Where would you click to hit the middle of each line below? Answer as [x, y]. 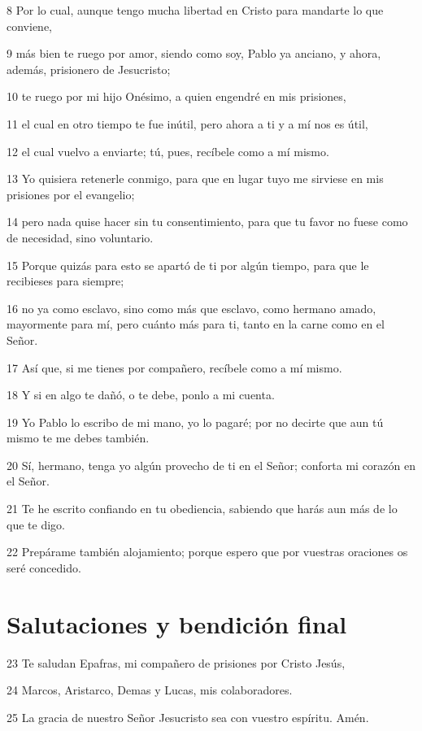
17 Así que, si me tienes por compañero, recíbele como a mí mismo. [174, 367]
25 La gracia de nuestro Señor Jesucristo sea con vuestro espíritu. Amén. [188, 717]
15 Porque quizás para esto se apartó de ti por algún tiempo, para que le [188, 265]
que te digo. [36, 524]
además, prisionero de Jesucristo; [89, 69]
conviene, [29, 26]
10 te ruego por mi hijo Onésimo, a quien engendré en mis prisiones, [176, 96]
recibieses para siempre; [65, 281]
